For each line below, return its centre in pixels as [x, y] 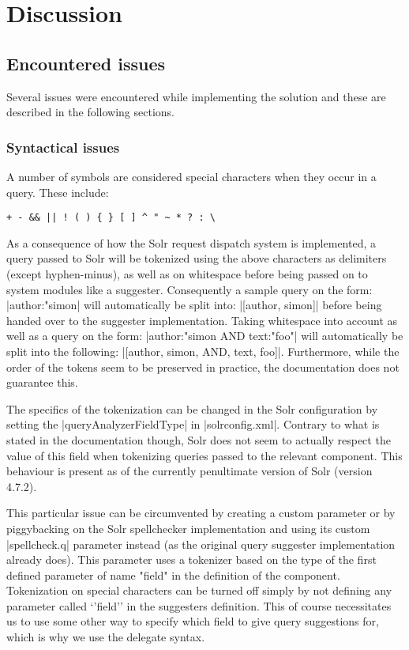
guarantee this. [42, 382]
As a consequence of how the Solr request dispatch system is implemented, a [191, 242]
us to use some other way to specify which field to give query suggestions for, [193, 621]
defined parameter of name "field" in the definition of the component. [173, 574]
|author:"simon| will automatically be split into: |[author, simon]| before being [194, 305]
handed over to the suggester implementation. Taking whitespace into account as [202, 320]
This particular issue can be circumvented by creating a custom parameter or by [201, 513]
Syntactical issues [63, 147]
